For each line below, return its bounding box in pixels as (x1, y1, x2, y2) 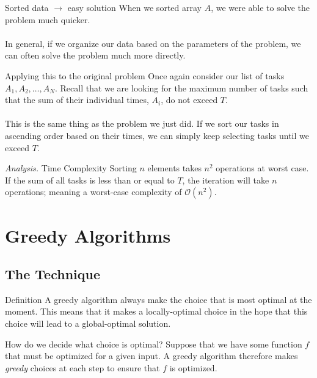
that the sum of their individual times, (5, 93, 149, 106)
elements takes (147, 162, 202, 174)
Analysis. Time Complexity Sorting (5, 162, 137, 174)
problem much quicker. (5, 13, 90, 26)
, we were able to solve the (211, 1, 310, 13)
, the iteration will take (182, 173, 269, 186)
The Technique (5, 265, 101, 283)
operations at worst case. (216, 162, 309, 174)
